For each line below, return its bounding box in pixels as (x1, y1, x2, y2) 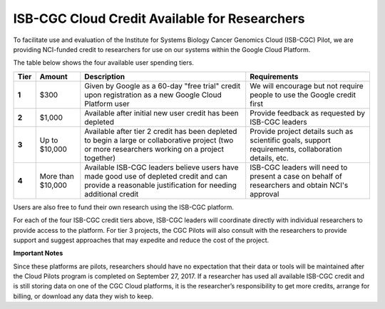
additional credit (84, 189, 139, 199)
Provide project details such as (250, 126, 354, 136)
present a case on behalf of (250, 171, 342, 181)
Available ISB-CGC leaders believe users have (84, 162, 239, 172)
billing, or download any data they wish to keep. (13, 292, 153, 300)
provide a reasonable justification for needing (84, 180, 237, 190)
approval (250, 189, 279, 199)
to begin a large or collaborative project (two (84, 135, 234, 145)
